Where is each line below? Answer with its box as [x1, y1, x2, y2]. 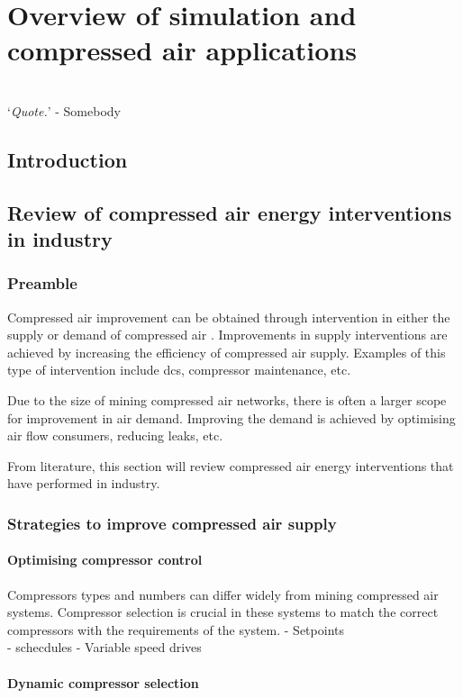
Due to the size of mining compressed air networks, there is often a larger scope [7, 391, 447, 410]
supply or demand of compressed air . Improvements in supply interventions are [7, 325, 448, 344]
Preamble [7, 272, 77, 295]
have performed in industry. [7, 474, 160, 493]
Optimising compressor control [7, 550, 203, 569]
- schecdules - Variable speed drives [7, 638, 202, 657]
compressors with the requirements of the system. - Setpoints [7, 620, 344, 639]
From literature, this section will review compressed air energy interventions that [7, 456, 454, 475]
